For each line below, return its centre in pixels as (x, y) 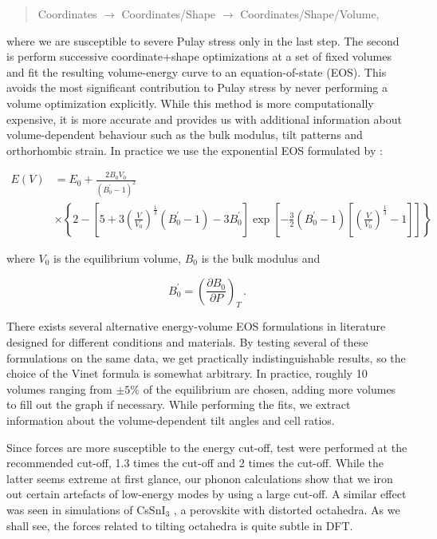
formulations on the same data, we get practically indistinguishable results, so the (206, 357)
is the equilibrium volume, (117, 258)
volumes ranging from (59, 388)
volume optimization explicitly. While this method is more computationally (190, 103)
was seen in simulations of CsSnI (86, 509)
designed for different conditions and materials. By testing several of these (187, 341)
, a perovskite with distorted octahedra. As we (287, 509)
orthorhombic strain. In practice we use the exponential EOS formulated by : (195, 150)
